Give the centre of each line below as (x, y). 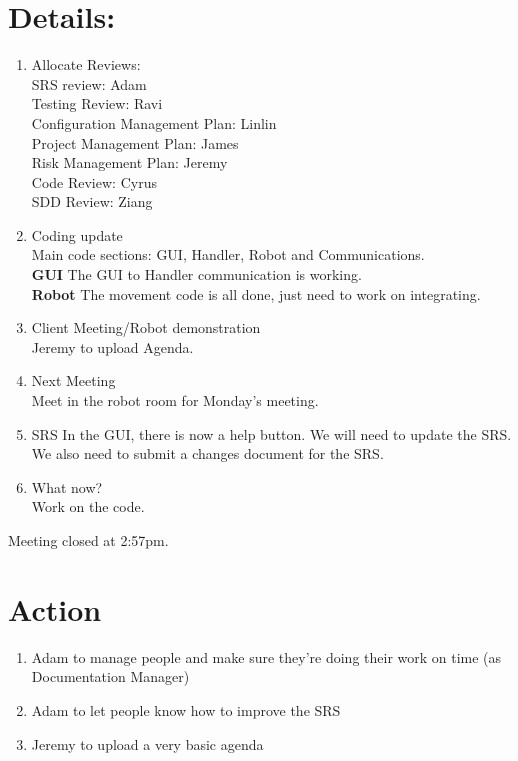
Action (55, 608)
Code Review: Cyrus (94, 181)
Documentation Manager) (110, 676)
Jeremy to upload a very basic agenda (147, 743)
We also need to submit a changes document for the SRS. (207, 453)
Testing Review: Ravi (97, 103)
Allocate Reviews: (86, 64)
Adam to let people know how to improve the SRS (186, 709)
